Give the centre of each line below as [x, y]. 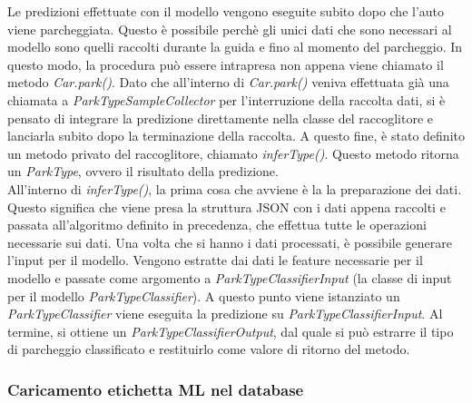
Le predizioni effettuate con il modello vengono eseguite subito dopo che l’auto [226, 11]
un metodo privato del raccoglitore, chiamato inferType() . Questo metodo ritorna [233, 153]
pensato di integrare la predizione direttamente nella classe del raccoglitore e [221, 118]
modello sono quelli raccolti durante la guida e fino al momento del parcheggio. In [235, 47]
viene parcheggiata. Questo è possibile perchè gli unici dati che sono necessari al [230, 29]
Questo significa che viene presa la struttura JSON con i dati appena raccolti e [226, 206]
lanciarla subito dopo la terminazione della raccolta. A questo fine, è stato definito [236, 136]
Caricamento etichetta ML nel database [156, 389]
